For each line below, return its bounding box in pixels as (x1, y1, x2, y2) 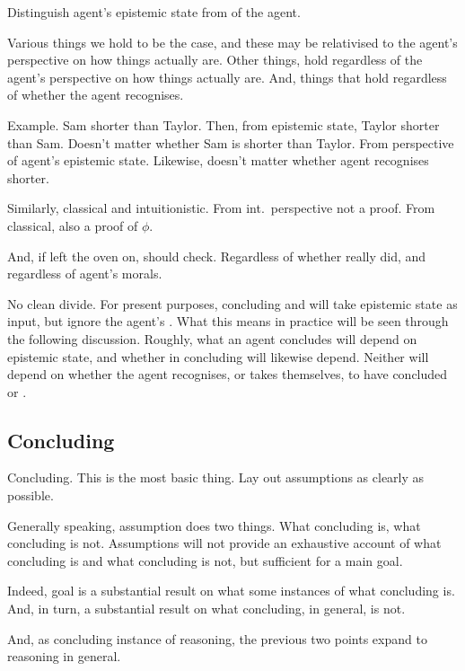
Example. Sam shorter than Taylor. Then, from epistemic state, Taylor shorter (7, 115, 440, 134)
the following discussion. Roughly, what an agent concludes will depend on (7, 329, 417, 348)
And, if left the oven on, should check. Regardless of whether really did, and (7, 246, 426, 265)
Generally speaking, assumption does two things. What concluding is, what (7, 516, 421, 534)
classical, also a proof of (7, 216, 138, 234)
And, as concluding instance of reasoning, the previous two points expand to (7, 629, 427, 648)
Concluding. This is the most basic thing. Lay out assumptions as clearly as (7, 468, 425, 487)
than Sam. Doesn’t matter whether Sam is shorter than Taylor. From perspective (7, 133, 454, 152)
